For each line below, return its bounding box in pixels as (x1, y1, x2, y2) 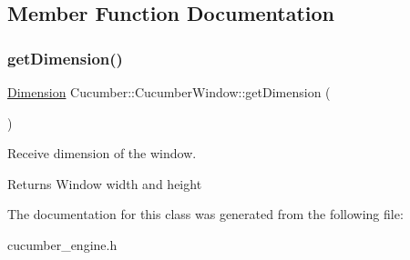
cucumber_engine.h (7, 235, 118, 254)
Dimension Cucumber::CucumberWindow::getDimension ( (7, 83, 331, 101)
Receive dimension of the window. (7, 144, 197, 163)
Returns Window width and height (7, 174, 202, 193)
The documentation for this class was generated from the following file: (7, 205, 404, 224)
